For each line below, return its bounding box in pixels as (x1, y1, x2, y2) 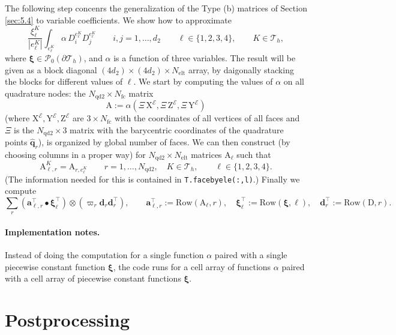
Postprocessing (5, 307, 130, 332)
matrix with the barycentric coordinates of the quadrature (70, 123, 284, 136)
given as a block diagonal (5, 63, 97, 76)
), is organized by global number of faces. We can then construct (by (38, 136, 290, 148)
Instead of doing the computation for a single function (5, 249, 204, 261)
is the (14, 123, 34, 136)
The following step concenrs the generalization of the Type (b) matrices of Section (5, 2, 307, 14)
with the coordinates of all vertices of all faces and (114, 112, 300, 124)
